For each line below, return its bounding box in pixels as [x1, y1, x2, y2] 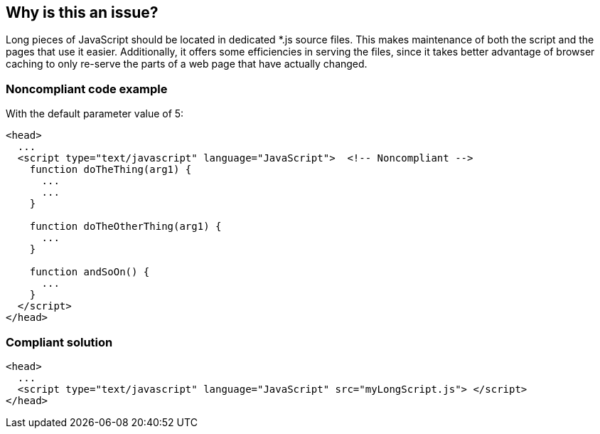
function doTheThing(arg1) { [29, 164, 192, 176]
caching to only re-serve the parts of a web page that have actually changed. [6, 58, 368, 70]
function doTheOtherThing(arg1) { [29, 221, 222, 233]
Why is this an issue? [6, 4, 159, 21]
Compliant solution [6, 334, 113, 349]
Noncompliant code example [6, 81, 168, 96]
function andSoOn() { [29, 266, 150, 278]
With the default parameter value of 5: [6, 107, 184, 120]
